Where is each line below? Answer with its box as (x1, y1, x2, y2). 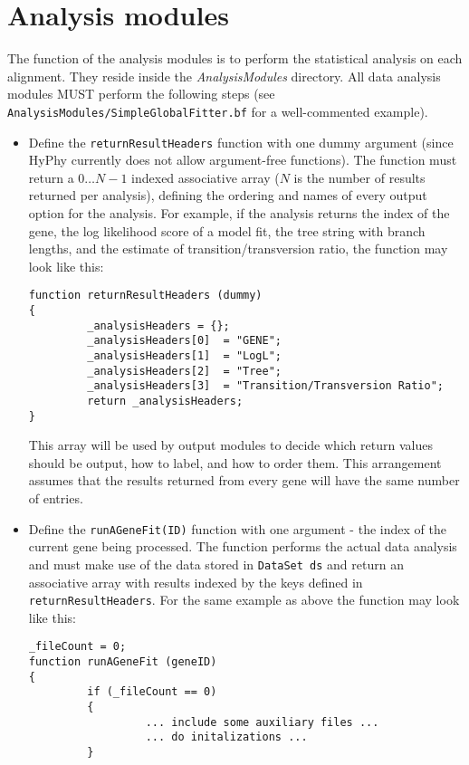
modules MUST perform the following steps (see (7, 84, 275, 103)
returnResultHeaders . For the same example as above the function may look (28, 590, 460, 609)
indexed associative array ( (131, 167, 280, 186)
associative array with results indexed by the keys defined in (28, 572, 363, 591)
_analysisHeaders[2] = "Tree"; (87, 364, 282, 378)
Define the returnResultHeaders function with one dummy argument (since (28, 132, 454, 151)
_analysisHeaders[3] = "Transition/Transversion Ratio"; (87, 379, 444, 393)
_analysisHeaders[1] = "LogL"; (87, 349, 282, 362)
